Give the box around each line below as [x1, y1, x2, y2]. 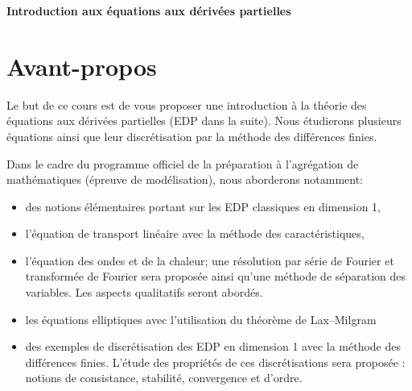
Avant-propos [6, 49, 157, 82]
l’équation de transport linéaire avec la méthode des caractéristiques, [25, 225, 365, 242]
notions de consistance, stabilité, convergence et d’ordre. [25, 369, 303, 386]
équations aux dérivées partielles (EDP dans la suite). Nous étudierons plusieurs [6, 112, 402, 129]
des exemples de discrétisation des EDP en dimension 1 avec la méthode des [25, 338, 401, 355]
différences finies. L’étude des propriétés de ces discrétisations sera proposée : [25, 353, 406, 370]
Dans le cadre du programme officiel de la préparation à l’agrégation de [6, 155, 359, 172]
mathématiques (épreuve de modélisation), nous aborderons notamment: [6, 171, 363, 188]
